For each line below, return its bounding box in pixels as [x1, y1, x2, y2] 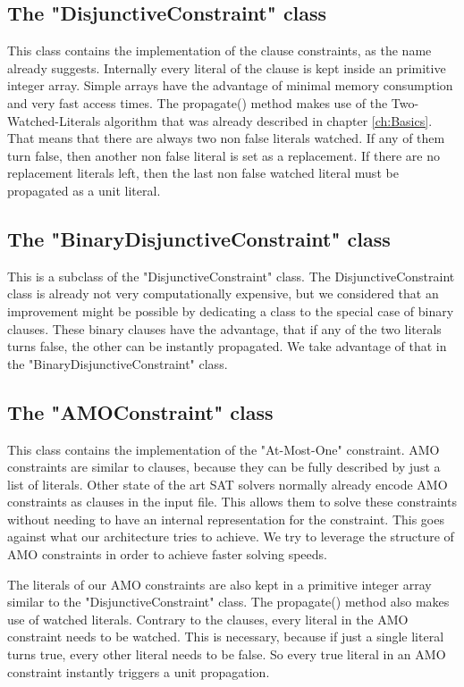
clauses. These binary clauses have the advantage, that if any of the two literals [7, 319, 442, 338]
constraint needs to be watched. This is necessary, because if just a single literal [7, 627, 444, 646]
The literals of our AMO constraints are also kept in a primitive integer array [7, 574, 432, 593]
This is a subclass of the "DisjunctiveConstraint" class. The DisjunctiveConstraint [7, 266, 455, 285]
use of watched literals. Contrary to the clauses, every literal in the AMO [7, 609, 409, 628]
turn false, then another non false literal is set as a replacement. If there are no [7, 146, 440, 164]
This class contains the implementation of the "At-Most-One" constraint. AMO [7, 440, 440, 458]
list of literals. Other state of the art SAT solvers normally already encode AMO [7, 474, 448, 493]
